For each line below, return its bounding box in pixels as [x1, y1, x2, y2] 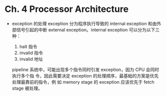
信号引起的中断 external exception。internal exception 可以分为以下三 [16, 26, 160, 33]
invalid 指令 [19, 50, 43, 56]
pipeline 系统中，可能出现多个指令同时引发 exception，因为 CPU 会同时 [11, 66, 159, 73]
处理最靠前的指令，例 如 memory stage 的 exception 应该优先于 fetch [11, 79, 154, 85]
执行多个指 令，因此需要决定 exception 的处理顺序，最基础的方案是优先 [11, 73, 159, 79]
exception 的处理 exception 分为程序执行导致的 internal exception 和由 [11, 20, 157, 26]
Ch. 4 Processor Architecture [4, 3, 128, 15]
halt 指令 [19, 43, 37, 49]
